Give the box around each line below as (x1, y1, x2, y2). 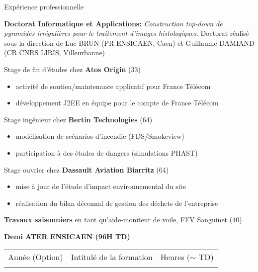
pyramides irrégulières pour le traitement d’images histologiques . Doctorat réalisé (4, 28, 249, 38)
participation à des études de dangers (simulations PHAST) (15, 147, 198, 158)
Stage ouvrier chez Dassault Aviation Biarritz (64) (4, 164, 169, 175)
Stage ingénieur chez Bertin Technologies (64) (4, 114, 153, 124)
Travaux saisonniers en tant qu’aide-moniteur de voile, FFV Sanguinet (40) (4, 214, 242, 225)
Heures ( (160, 251, 190, 263)
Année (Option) (8, 251, 63, 263)
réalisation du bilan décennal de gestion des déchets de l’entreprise (15, 197, 218, 208)
